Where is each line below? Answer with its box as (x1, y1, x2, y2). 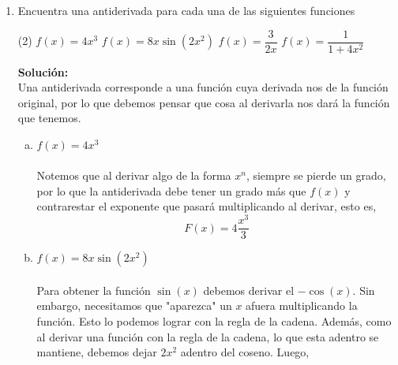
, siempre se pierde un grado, (246, 167, 386, 184)
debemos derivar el (203, 281, 295, 298)
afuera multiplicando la (246, 297, 358, 314)
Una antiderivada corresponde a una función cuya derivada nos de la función (17, 79, 389, 95)
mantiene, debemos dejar (36, 344, 157, 360)
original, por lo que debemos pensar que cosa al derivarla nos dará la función (17, 94, 390, 110)
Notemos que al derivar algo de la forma (36, 167, 231, 184)
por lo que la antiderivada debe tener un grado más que (36, 182, 306, 199)
